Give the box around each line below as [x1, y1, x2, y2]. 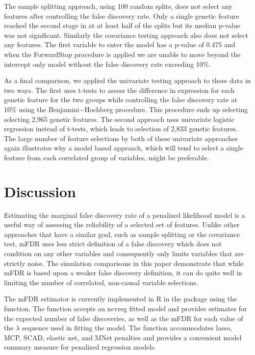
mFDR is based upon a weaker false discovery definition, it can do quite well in [4, 267, 242, 278]
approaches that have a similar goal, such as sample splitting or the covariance [4, 229, 240, 239]
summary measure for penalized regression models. [4, 342, 156, 352]
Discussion [4, 181, 76, 201]
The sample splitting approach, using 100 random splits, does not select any [4, 1, 232, 11]
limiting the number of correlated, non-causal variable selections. [4, 277, 198, 287]
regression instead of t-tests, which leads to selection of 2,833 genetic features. [4, 123, 238, 134]
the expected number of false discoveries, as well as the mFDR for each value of [4, 313, 243, 323]
